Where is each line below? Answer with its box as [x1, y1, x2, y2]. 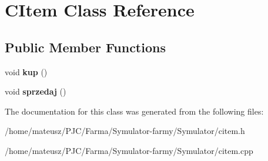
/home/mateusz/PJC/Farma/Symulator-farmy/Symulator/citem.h [5, 125, 245, 137]
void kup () [5, 65, 48, 78]
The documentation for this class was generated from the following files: [5, 105, 264, 117]
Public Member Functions [5, 38, 166, 56]
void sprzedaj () [5, 85, 66, 98]
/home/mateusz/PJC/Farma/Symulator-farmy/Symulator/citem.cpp [5, 144, 253, 156]
